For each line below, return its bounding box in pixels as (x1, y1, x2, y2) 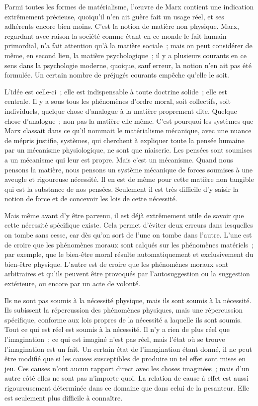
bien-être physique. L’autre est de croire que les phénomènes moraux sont (4, 258, 229, 269)
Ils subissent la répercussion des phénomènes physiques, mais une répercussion (4, 305, 243, 315)
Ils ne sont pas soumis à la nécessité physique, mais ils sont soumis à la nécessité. (4, 295, 252, 305)
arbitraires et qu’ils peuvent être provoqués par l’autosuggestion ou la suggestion (4, 268, 250, 279)
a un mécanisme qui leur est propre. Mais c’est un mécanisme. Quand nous (4, 154, 233, 164)
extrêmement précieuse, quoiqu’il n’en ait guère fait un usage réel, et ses (4, 11, 224, 21)
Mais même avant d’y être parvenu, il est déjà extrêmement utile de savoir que (4, 210, 244, 220)
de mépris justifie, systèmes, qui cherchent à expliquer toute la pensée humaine (4, 135, 245, 145)
